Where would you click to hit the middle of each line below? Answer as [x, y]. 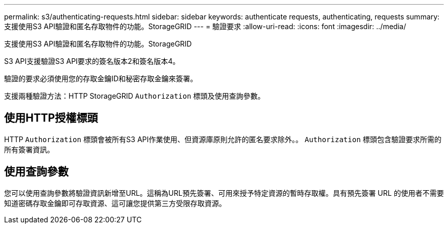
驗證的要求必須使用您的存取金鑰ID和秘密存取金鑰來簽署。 [101, 78]
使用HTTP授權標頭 [51, 118]
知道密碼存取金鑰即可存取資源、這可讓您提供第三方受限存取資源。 [115, 203]
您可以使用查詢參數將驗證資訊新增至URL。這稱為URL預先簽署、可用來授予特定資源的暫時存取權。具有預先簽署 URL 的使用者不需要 [224, 193]
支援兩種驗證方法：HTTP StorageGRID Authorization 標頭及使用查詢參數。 [135, 96]
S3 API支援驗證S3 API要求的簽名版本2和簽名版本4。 [92, 61]
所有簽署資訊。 [29, 149]
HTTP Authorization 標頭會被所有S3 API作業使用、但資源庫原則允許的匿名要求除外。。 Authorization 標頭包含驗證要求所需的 [223, 139]
